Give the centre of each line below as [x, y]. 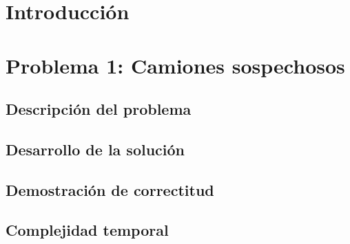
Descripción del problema [99, 109]
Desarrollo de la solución [95, 149]
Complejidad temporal [87, 230]
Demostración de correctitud [110, 189]
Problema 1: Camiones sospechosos [175, 65]
